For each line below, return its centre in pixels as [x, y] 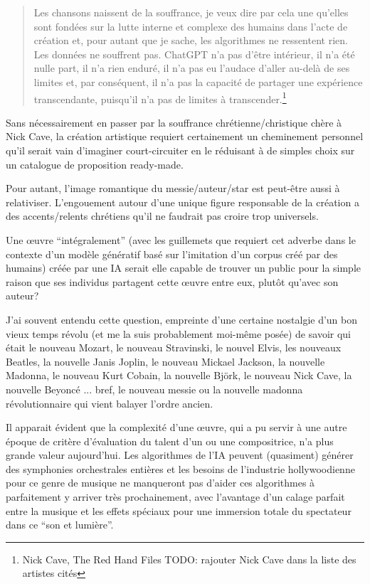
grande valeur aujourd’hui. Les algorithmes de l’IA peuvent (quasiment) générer [180, 455]
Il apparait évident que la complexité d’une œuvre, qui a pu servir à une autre [176, 427]
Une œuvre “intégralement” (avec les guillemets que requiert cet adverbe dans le [181, 239]
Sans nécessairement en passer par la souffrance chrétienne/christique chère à [174, 122]
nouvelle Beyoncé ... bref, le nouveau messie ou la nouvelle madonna [154, 389]
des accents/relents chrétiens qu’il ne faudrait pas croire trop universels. [162, 216]
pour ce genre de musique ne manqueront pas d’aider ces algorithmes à [160, 483]
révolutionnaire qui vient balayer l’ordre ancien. [110, 403]
